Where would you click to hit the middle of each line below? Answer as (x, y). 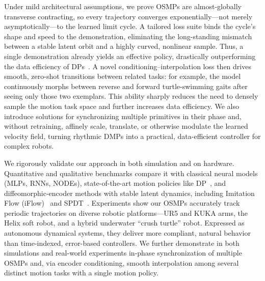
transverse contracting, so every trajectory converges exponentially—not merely (128, 16)
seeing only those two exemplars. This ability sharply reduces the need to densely (131, 96)
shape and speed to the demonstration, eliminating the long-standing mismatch (128, 36)
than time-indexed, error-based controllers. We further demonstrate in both (122, 243)
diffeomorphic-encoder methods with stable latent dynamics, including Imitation (129, 193)
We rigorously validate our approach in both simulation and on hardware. (119, 163)
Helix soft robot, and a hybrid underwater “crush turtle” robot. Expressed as (124, 223)
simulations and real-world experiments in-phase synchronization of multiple (123, 253)
